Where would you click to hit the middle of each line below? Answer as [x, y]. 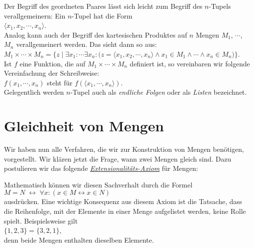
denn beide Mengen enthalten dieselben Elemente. [79, 239]
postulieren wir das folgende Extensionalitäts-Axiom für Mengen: [101, 168]
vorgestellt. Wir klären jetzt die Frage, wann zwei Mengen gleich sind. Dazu [118, 158]
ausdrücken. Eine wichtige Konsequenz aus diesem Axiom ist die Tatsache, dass [123, 201]
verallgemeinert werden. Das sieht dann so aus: [86, 44]
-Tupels [220, 6]
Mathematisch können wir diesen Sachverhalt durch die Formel [98, 184]
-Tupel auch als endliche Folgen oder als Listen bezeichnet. [159, 92]
